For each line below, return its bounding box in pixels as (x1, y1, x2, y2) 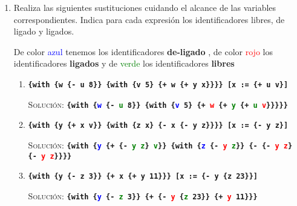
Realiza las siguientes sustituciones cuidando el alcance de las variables (13, 1, 276, 13)
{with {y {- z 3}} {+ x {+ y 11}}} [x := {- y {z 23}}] (28, 172, 258, 181)
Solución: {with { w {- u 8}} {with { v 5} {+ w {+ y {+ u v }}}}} (28, 98, 288, 110)
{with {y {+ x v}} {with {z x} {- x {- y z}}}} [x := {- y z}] (28, 121, 289, 130)
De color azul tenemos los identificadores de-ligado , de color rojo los (13, 45, 273, 58)
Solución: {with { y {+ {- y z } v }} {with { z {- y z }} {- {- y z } (28, 138, 293, 151)
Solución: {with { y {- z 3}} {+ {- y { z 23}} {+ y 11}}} (28, 189, 258, 202)
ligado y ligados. (13, 25, 74, 38)
